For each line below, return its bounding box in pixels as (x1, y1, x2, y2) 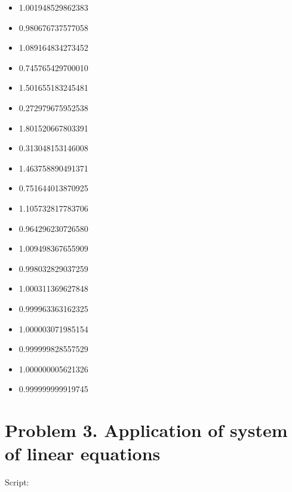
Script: (5, 476, 29, 488)
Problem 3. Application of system (5, 418, 288, 442)
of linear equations (5, 441, 161, 466)
